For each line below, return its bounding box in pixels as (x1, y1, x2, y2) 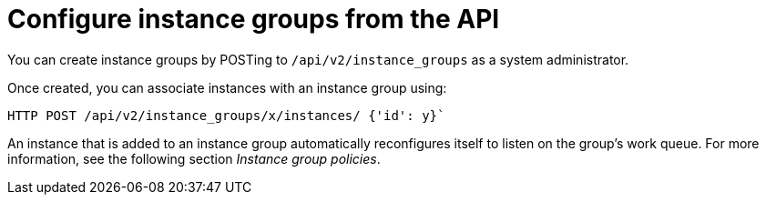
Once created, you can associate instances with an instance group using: (7, 79, 447, 96)
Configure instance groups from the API (7, 4, 500, 35)
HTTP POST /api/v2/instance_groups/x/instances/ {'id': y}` (7, 107, 445, 123)
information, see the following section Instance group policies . (7, 150, 381, 167)
